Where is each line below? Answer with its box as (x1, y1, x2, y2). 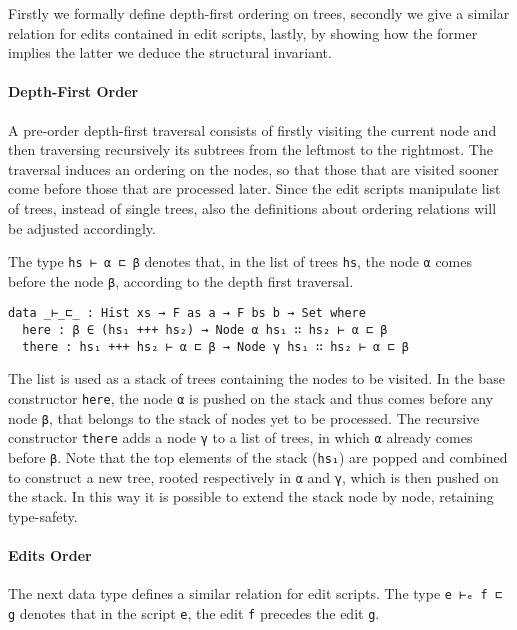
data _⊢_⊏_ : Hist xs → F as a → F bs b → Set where (8, 306, 366, 321)
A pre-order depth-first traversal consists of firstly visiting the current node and (8, 119, 497, 140)
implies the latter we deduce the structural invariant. (8, 42, 332, 63)
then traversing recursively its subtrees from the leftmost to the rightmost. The (8, 139, 493, 160)
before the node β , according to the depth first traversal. (8, 270, 354, 291)
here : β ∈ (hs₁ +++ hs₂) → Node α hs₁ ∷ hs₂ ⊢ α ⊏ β (22, 323, 388, 338)
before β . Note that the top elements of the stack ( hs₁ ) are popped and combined (8, 446, 508, 467)
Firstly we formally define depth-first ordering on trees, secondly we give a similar (8, 3, 510, 23)
